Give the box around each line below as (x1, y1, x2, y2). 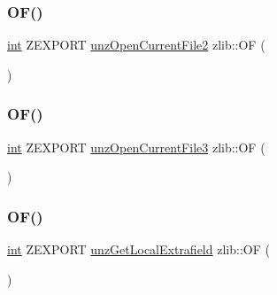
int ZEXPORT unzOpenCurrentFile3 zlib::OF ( (7, 137, 265, 156)
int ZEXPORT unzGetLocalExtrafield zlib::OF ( (7, 240, 270, 259)
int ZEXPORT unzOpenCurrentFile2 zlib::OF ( (7, 35, 265, 54)
